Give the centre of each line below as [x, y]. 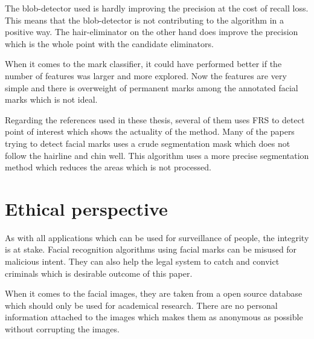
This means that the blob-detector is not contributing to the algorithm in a [144, 20]
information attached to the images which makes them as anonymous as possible [154, 317]
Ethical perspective [86, 208]
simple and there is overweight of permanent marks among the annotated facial [152, 87]
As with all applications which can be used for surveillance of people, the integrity [157, 237]
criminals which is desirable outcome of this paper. [99, 273]
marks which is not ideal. [51, 99]
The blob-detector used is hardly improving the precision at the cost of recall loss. [157, 8]
